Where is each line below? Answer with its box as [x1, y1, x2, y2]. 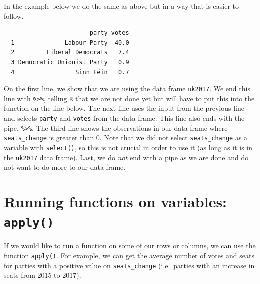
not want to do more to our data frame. [4, 162, 126, 172]
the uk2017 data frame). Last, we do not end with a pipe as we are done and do [4, 152, 249, 162]
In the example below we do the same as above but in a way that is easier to [4, 1, 239, 11]
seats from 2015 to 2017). [4, 270, 81, 280]
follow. [4, 10, 24, 21]
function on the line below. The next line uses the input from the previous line [4, 103, 244, 113]
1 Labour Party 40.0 [11, 39, 129, 46]
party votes [89, 29, 129, 37]
